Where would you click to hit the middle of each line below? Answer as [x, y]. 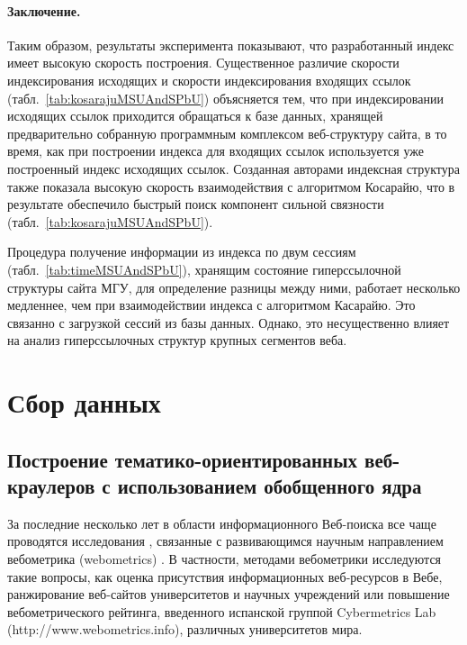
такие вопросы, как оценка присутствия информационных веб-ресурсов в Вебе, [225, 576]
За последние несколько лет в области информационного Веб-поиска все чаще [222, 523]
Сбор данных [84, 402]
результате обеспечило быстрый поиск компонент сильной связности [196, 204]
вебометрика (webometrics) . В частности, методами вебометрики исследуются [225, 559]
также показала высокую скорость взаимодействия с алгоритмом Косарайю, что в [231, 186]
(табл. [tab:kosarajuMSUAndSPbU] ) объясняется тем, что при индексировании [225, 98]
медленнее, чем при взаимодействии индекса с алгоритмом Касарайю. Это [211, 305]
